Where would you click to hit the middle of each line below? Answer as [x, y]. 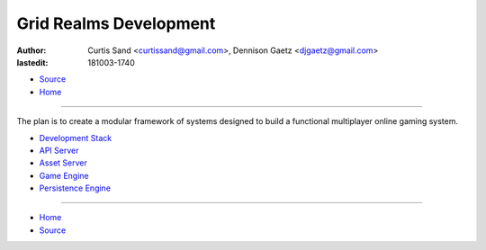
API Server [59, 150]
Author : [31, 50]
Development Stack [76, 138]
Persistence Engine [75, 188]
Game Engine [64, 175]
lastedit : [32, 62]
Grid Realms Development [116, 23]
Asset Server [63, 163]
